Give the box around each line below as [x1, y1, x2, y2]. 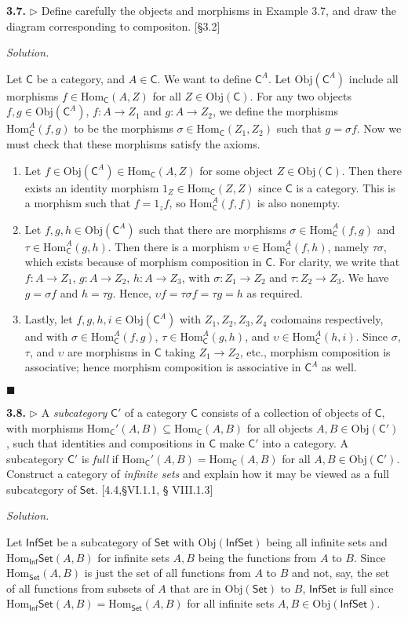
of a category [125, 403, 188, 420]
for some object [199, 162, 273, 178]
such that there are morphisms [139, 221, 286, 237]
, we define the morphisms [212, 103, 338, 119]
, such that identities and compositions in [6, 435, 206, 451]
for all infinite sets [187, 595, 275, 612]
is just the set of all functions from [84, 564, 251, 581]
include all [348, 70, 399, 86]
